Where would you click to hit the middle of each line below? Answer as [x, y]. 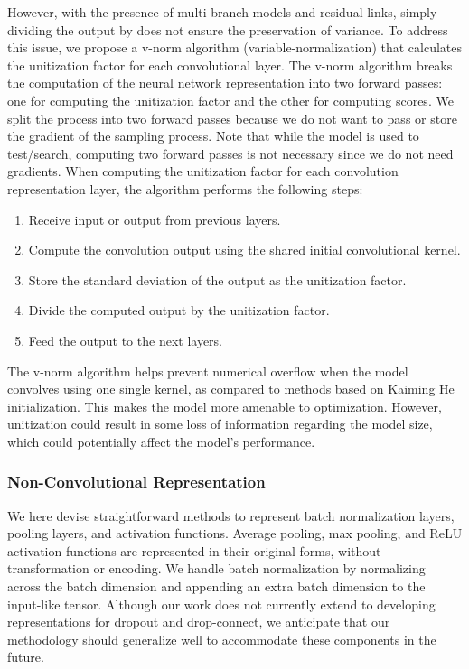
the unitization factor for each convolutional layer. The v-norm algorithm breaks [230, 65]
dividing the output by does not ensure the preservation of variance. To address [228, 29]
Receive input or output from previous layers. [155, 219]
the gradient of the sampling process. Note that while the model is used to [213, 136]
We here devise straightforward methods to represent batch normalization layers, [231, 515]
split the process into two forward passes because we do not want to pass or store [232, 118]
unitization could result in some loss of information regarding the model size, [220, 424]
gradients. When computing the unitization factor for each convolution [203, 171]
